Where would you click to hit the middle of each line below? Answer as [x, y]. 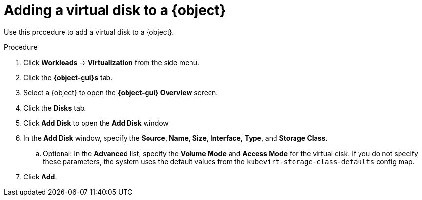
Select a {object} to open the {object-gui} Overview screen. [121, 92]
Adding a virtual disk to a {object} [115, 10]
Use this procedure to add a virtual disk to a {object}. [89, 32]
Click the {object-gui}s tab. [68, 77]
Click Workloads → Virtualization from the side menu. [111, 62]
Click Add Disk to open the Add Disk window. [97, 123]
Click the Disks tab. [55, 108]
